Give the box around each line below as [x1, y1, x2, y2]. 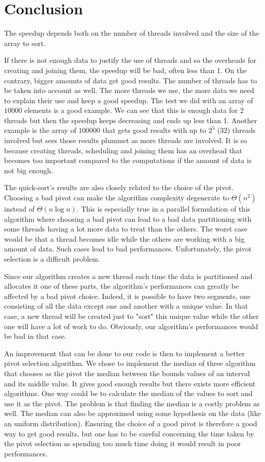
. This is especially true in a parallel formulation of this [76, 203, 251, 214]
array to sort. [4, 37, 46, 48]
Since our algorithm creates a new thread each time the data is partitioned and [4, 270, 253, 281]
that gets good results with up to [102, 125, 206, 135]
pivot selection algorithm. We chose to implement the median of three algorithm [4, 358, 256, 368]
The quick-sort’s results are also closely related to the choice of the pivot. [4, 182, 234, 193]
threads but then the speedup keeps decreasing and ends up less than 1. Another [4, 114, 257, 125]
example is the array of [4, 125, 76, 135]
